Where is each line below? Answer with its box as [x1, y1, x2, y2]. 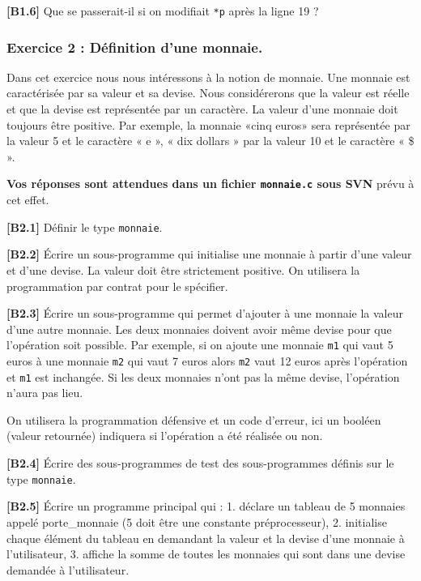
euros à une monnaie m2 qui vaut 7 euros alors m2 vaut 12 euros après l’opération [6, 352, 408, 369]
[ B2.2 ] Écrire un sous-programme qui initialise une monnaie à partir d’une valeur [6, 246, 412, 263]
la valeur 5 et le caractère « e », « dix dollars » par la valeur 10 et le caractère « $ [6, 132, 415, 149]
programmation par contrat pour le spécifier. [6, 277, 228, 294]
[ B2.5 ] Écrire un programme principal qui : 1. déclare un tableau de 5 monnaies [6, 498, 406, 515]
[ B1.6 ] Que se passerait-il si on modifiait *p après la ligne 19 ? [6, 2, 319, 19]
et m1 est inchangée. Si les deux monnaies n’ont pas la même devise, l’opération [6, 368, 400, 385]
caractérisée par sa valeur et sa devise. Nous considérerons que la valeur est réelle [6, 84, 410, 101]
